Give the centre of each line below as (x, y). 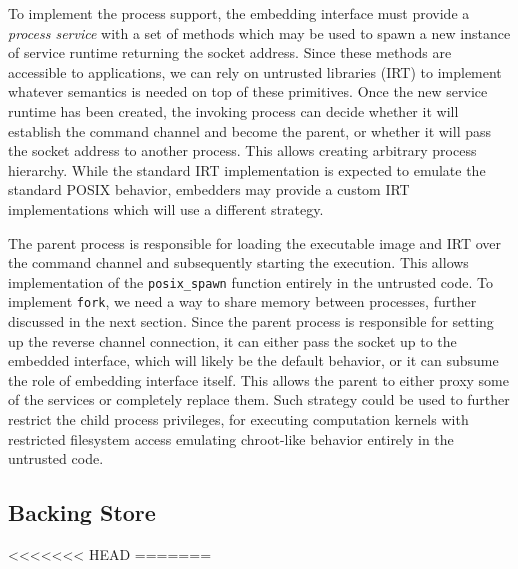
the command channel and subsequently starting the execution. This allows (238, 262)
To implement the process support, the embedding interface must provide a (239, 13)
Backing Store (82, 512)
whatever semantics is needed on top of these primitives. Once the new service (248, 91)
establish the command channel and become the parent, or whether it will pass (250, 130)
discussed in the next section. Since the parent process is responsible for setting (251, 321)
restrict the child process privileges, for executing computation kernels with (238, 419)
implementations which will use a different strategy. (166, 208)
